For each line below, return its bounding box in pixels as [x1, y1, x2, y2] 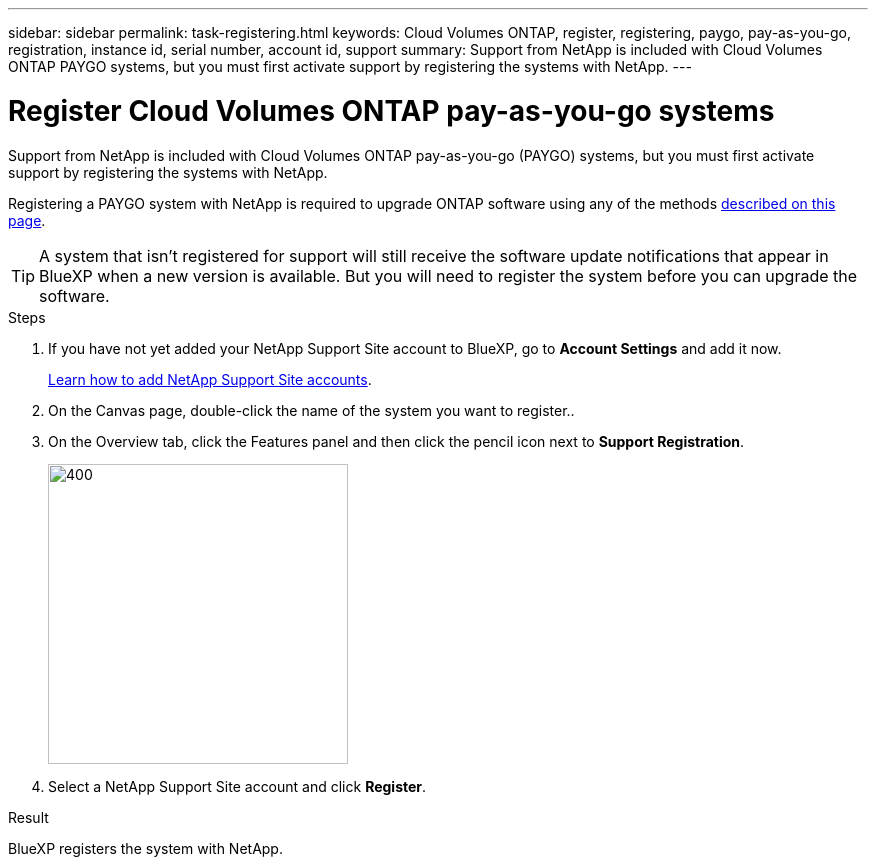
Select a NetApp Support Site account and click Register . [48, 777, 427, 795]
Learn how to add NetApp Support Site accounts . [48, 370, 372, 388]
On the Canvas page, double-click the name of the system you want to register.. [48, 401, 575, 419]
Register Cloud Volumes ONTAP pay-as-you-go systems [8, 93, 775, 128]
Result [8, 808, 49, 826]
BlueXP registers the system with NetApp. [8, 839, 283, 857]
